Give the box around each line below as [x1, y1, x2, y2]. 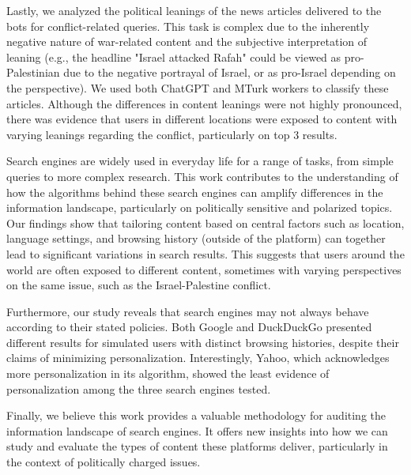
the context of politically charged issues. [6, 454, 201, 470]
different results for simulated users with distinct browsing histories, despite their [6, 334, 399, 350]
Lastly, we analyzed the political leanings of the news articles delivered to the [6, 2, 382, 18]
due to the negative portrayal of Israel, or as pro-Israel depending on [63, 64, 396, 81]
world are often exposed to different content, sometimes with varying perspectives [6, 261, 402, 277]
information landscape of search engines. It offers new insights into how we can [6, 422, 388, 439]
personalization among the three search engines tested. [6, 380, 271, 397]
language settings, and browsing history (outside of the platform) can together [6, 230, 386, 247]
